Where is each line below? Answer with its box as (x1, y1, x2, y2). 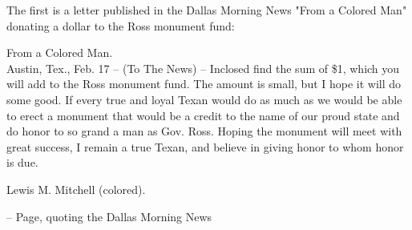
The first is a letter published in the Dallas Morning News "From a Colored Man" (6, 2, 407, 18)
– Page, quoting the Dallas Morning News (6, 208, 212, 224)
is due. (6, 154, 38, 171)
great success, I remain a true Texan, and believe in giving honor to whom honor (6, 138, 404, 155)
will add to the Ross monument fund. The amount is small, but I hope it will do (6, 75, 402, 92)
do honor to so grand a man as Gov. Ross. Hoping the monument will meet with (6, 123, 402, 139)
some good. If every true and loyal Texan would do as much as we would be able (6, 91, 402, 107)
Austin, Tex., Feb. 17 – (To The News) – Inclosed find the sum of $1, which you (6, 59, 400, 76)
